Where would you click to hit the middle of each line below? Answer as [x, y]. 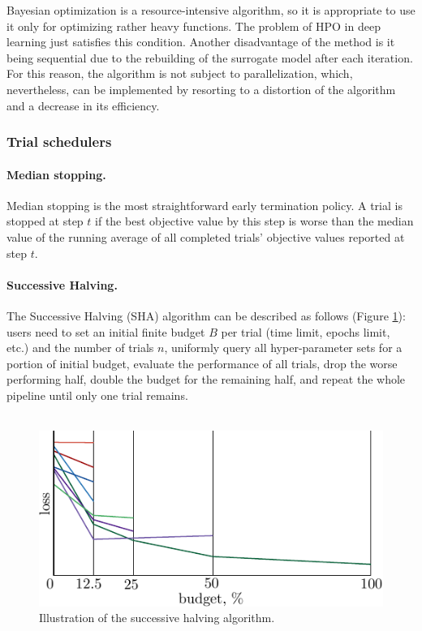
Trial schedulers [59, 142]
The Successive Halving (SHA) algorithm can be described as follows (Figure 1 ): [206, 315]
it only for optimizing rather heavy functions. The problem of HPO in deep [194, 26]
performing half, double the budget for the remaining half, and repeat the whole [206, 379]
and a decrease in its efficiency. [83, 105]
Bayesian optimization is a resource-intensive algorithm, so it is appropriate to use [211, 10]
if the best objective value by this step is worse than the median [254, 221]
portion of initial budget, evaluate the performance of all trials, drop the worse [202, 363]
